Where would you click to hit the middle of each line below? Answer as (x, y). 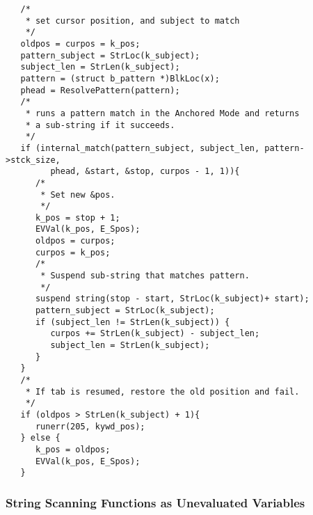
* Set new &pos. (78, 195)
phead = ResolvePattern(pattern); (100, 90)
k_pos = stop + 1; (78, 217)
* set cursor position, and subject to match (133, 21)
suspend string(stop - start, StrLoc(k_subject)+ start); (172, 299)
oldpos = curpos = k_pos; (80, 43)
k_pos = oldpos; (73, 449)
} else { (40, 438)
